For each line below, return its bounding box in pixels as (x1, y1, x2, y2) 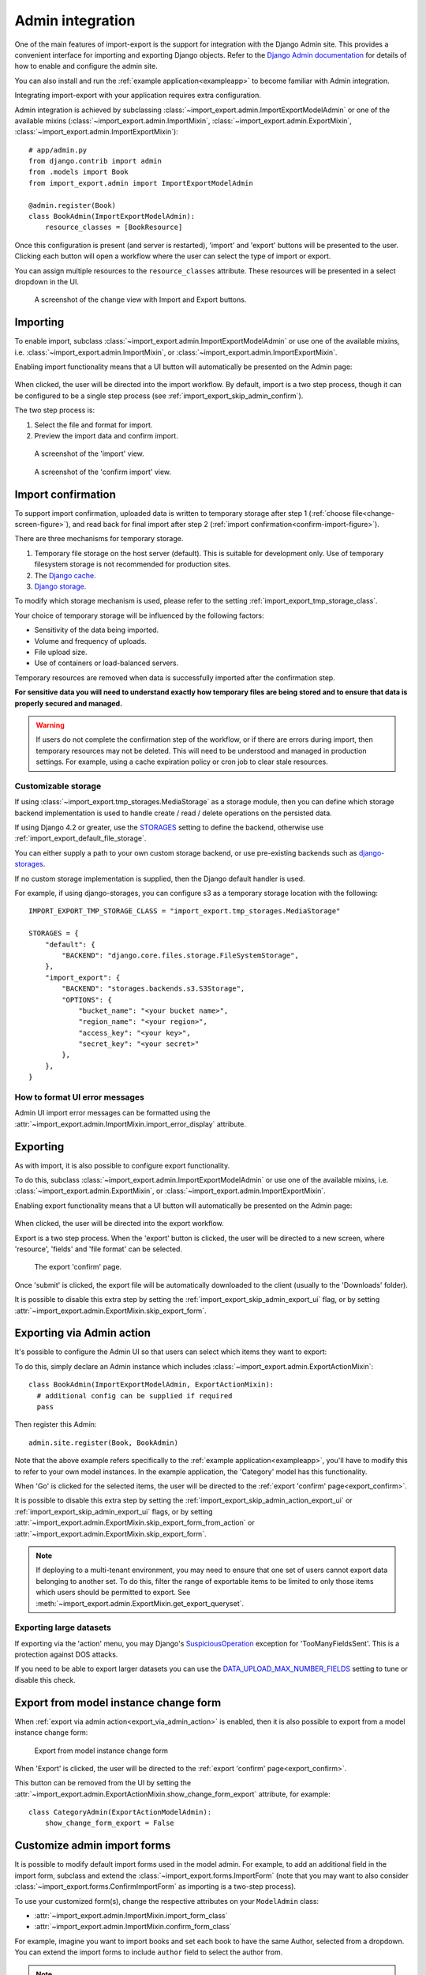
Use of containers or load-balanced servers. (34, 658, 179, 668)
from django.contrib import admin (28, 156, 162, 166)
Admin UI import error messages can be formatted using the (14, 1108, 211, 1118)
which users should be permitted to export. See (35, 1588, 191, 1597)
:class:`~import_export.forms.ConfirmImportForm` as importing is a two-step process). (14, 1882, 296, 1891)
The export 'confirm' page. (34, 1262, 122, 1272)
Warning (35, 720, 65, 730)
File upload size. (34, 647, 88, 656)
